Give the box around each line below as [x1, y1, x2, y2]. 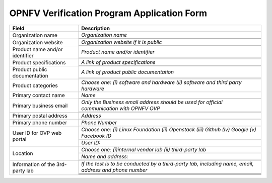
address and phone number [81, 166, 148, 173]
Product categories [12, 82, 58, 89]
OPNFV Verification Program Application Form [9, 8, 208, 19]
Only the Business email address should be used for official [81, 99, 223, 106]
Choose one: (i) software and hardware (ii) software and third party [81, 78, 242, 85]
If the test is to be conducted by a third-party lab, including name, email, [81, 160, 254, 167]
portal [12, 136, 27, 143]
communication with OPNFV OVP [81, 105, 161, 112]
